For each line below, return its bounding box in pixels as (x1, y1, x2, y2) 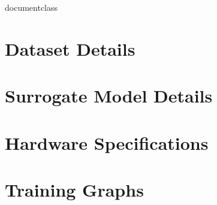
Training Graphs (5, 177, 144, 201)
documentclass (5, 1, 58, 13)
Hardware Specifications (5, 130, 209, 155)
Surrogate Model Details (5, 83, 213, 108)
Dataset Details (5, 36, 135, 61)
